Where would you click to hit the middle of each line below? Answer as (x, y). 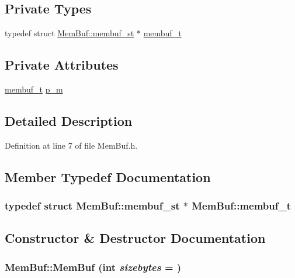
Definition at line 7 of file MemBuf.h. (71, 145)
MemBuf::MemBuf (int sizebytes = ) (93, 267)
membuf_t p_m (34, 89)
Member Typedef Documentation (108, 176)
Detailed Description (69, 120)
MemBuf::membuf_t (242, 206)
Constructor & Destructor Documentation (135, 238)
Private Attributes (62, 65)
